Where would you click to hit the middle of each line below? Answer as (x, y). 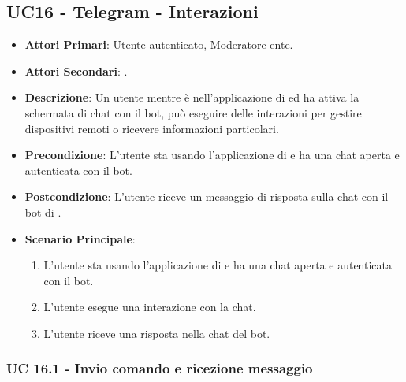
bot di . (43, 211)
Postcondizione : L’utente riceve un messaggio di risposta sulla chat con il (207, 197)
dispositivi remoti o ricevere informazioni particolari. (152, 128)
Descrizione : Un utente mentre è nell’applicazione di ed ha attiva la (192, 97)
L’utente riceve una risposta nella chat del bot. (157, 333)
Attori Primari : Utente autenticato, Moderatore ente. (159, 45)
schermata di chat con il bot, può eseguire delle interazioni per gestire (193, 112)
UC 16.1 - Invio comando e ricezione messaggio (160, 368)
